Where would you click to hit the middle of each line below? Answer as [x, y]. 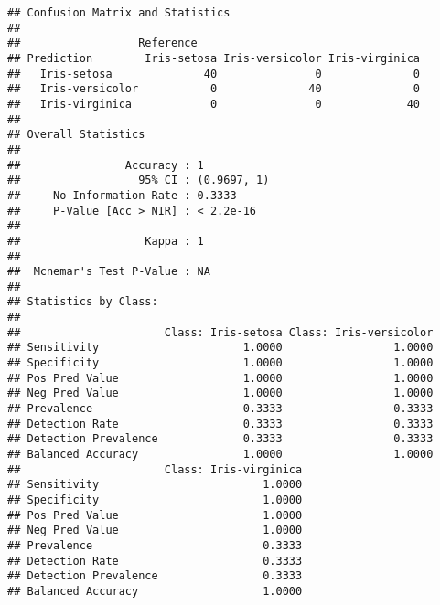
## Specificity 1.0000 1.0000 [220, 363]
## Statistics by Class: [83, 302]
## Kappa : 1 [106, 241]
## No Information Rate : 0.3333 [122, 195]
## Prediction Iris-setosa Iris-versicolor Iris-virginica [214, 58]
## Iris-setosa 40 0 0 [214, 74]
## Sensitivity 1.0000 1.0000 [220, 348]
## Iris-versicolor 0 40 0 [214, 89]
